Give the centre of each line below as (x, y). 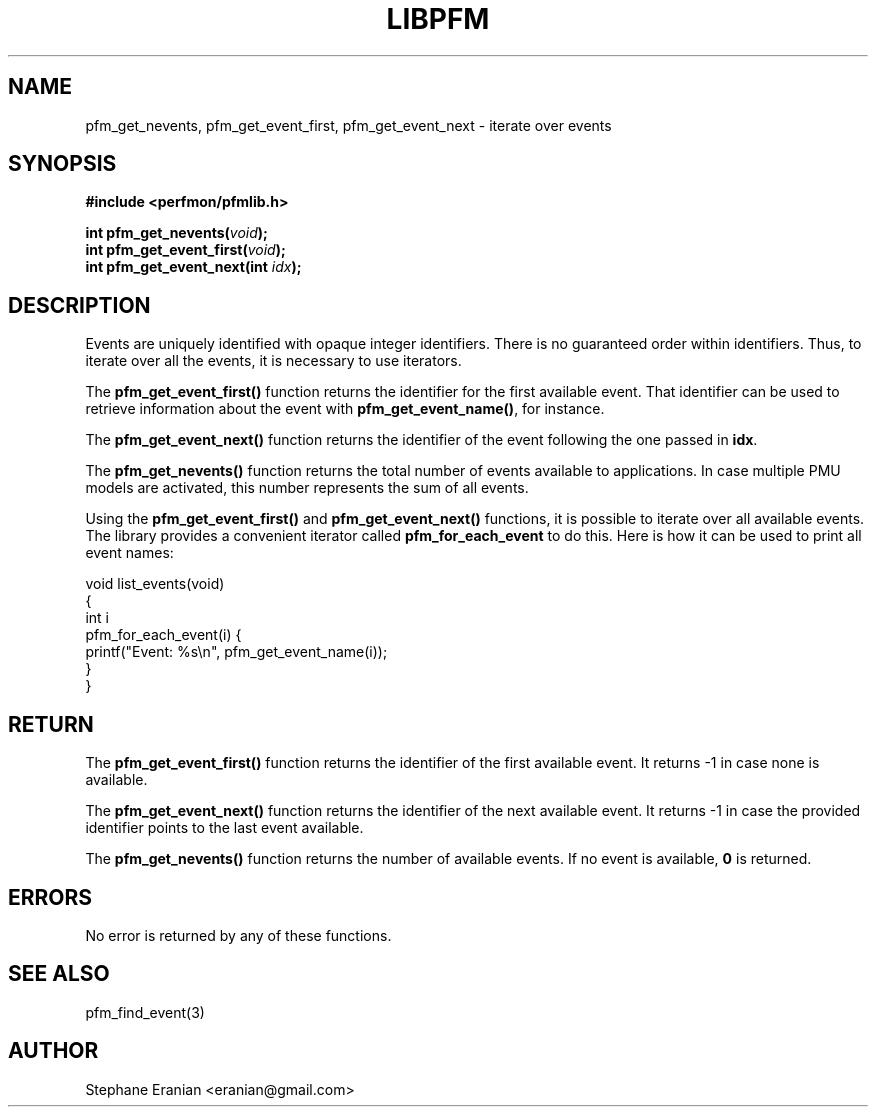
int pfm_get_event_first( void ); (185, 250)
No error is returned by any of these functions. (238, 935)
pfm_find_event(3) (145, 1012)
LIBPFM (438, 19)
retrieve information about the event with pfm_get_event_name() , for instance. (345, 409)
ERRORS (50, 897)
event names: (129, 553)
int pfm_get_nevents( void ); (176, 233)
